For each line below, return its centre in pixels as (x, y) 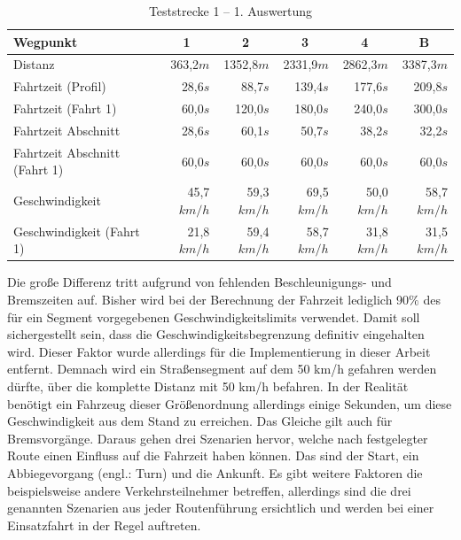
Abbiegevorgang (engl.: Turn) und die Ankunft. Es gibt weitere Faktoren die (215, 472)
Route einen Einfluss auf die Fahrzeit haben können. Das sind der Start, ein (213, 455)
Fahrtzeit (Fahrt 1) (65, 108)
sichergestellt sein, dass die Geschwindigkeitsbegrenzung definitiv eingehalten (216, 334)
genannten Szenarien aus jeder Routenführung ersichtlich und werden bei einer (221, 508)
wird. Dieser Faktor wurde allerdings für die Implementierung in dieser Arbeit (219, 351)
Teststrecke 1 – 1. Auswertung (230, 11)
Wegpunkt (46, 41)
